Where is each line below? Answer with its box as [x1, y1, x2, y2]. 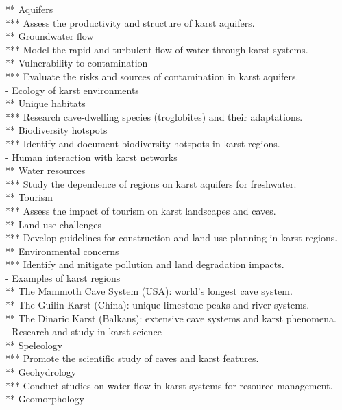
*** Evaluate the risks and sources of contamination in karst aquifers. [5, 69, 299, 83]
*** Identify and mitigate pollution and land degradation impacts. [5, 257, 284, 272]
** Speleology [5, 337, 63, 352]
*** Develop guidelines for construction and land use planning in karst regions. [5, 230, 338, 245]
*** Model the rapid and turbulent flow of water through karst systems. [5, 42, 308, 56]
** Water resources [5, 163, 86, 178]
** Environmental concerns [5, 243, 119, 258]
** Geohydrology [5, 365, 77, 379]
